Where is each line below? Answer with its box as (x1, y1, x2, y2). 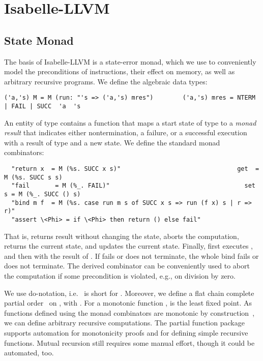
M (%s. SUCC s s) (4, 173, 63, 181)
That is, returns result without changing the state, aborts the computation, (4, 230, 239, 241)
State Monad (4, 32, 74, 48)
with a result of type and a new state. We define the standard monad (4, 137, 220, 147)
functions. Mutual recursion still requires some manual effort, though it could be (4, 337, 255, 348)
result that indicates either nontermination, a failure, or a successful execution (4, 127, 247, 138)
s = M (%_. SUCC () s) (4, 191, 81, 198)
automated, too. (4, 347, 54, 358)
